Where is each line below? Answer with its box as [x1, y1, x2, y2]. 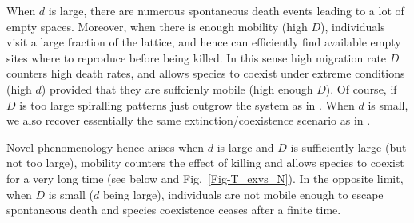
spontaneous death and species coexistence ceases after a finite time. [6, 201, 341, 218]
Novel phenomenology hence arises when [6, 138, 205, 155]
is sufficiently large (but [290, 138, 407, 155]
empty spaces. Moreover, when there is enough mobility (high [6, 18, 308, 34]
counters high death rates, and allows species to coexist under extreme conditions [6, 65, 405, 82]
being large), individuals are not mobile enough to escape [102, 185, 384, 202]
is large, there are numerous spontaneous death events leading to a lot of [48, 2, 404, 18]
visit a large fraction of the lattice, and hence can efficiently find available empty [6, 34, 401, 50]
